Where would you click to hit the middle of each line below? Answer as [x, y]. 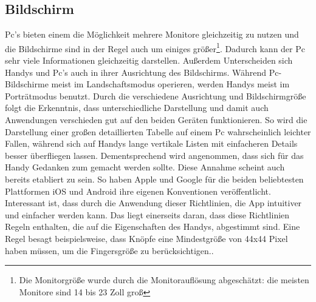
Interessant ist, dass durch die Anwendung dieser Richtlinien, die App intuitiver [153, 203]
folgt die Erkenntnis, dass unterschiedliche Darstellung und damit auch [137, 108]
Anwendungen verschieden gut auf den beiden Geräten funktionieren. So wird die [156, 120]
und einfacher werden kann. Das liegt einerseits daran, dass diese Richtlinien [147, 214]
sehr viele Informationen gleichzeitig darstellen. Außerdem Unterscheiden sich [149, 60]
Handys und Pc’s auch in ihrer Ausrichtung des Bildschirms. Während [136, 72]
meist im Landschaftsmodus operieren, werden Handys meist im [170, 84]
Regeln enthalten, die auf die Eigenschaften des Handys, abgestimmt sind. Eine [153, 226]
